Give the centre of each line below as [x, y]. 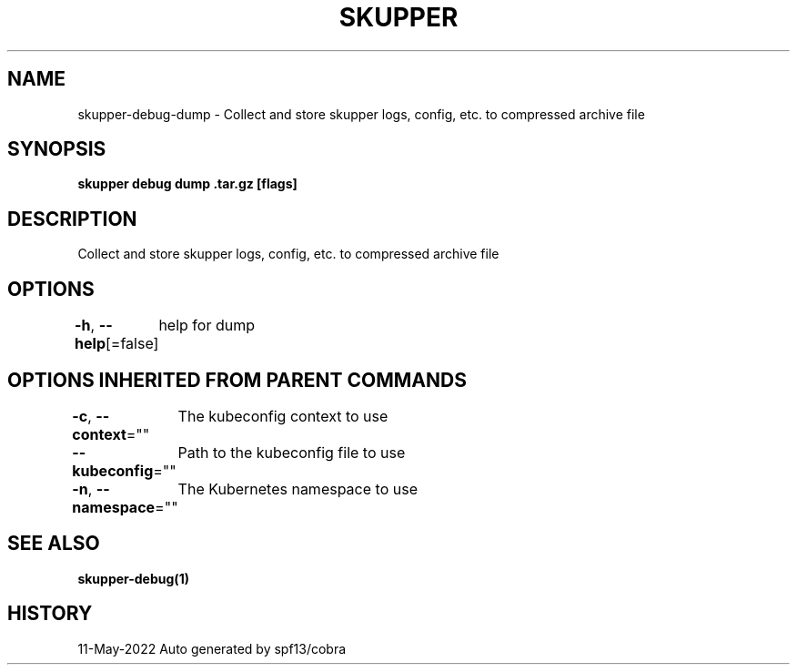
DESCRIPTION [72, 219]
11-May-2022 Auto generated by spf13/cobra [212, 648]
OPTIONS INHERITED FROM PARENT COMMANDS [237, 380]
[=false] [132, 344]
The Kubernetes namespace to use [298, 489]
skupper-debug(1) [133, 578]
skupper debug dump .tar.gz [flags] [187, 184]
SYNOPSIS [57, 149]
